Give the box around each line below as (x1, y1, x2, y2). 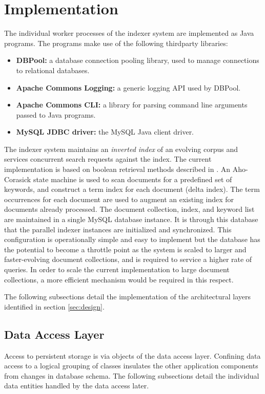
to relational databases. (16, 64, 90, 75)
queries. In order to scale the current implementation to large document (4, 264, 230, 274)
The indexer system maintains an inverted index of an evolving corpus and (4, 143, 238, 154)
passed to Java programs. (16, 109, 96, 120)
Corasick (4, 173, 31, 184)
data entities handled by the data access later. (4, 380, 149, 391)
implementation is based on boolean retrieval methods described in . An (4, 164, 231, 174)
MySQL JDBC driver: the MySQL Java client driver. (16, 126, 194, 137)
